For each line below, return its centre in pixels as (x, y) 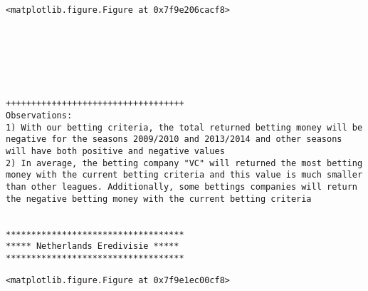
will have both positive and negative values (115, 152)
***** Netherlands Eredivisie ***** (93, 246)
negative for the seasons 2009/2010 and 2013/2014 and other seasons (174, 139)
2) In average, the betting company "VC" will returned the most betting (184, 163)
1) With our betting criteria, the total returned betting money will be (184, 127)
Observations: (39, 116)
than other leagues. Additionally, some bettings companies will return (182, 187)
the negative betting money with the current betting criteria (159, 199)
